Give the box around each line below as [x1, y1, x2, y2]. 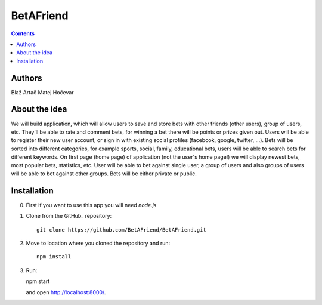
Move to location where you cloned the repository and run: [26, 239, 171, 247]
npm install [36, 254, 72, 260]
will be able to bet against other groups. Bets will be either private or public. [11, 170, 197, 177]
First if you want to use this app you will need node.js [26, 201, 157, 208]
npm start [26, 278, 50, 285]
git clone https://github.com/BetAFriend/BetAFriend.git [36, 226, 207, 233]
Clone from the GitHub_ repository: [26, 212, 112, 220]
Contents [11, 30, 35, 37]
